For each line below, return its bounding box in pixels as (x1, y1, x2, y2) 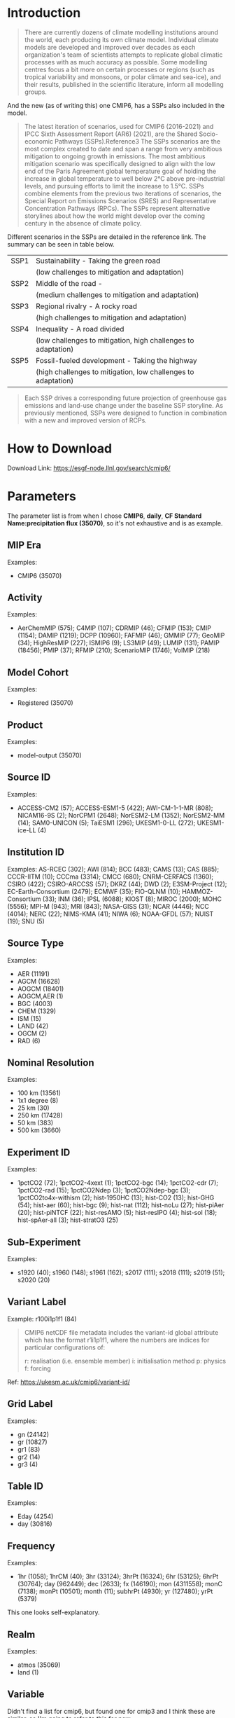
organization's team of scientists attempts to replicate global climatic (24, 50, 223, 59)
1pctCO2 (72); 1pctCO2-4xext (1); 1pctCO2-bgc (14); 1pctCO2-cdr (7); (17, 1178, 219, 1187)
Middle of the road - (36, 278, 103, 288)
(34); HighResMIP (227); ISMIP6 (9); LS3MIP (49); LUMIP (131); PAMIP (17, 639, 220, 647)
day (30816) (17, 1520, 52, 1528)
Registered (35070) (17, 699, 73, 707)
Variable (7, 1689, 45, 1700)
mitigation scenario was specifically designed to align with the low (24, 159, 215, 167)
